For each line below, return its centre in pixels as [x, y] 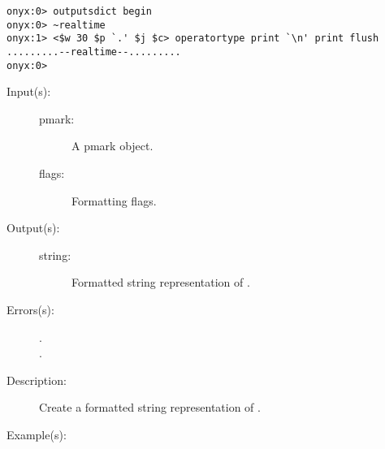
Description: [37, 380]
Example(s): [37, 434]
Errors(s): [30, 310]
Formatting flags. [114, 200]
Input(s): [29, 91]
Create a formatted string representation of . [150, 407]
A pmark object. [112, 146]
